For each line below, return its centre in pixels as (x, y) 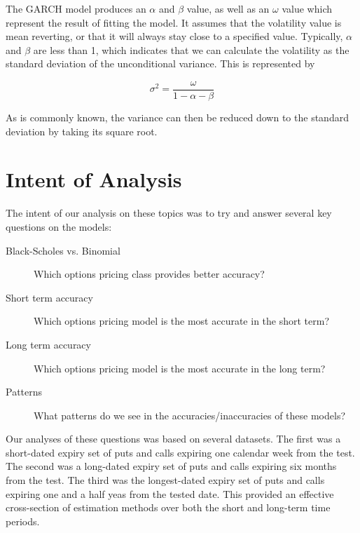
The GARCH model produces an (76, 8)
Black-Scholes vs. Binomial (63, 250)
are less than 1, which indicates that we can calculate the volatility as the (191, 49)
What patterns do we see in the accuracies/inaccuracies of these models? (190, 415)
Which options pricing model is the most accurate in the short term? (182, 321)
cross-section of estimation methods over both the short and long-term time (168, 507)
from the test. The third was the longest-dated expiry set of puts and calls (165, 480)
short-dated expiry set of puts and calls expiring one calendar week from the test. (180, 452)
